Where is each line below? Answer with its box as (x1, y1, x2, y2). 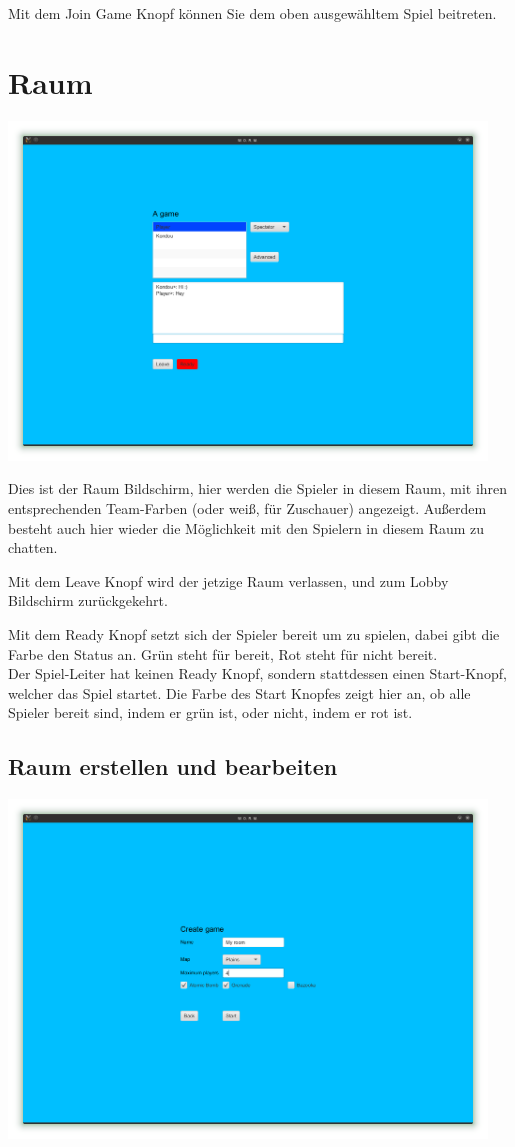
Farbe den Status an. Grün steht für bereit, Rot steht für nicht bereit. (8, 643, 438, 664)
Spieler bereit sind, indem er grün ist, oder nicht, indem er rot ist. (8, 702, 413, 723)
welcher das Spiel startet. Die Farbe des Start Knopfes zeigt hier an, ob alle (8, 682, 471, 703)
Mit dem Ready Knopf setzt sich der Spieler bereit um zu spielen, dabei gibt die (8, 624, 500, 645)
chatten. (8, 537, 58, 558)
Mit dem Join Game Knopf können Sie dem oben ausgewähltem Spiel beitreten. (8, 3, 497, 23)
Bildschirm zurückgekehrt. (8, 590, 168, 611)
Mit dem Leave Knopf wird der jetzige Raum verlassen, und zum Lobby (8, 570, 449, 591)
